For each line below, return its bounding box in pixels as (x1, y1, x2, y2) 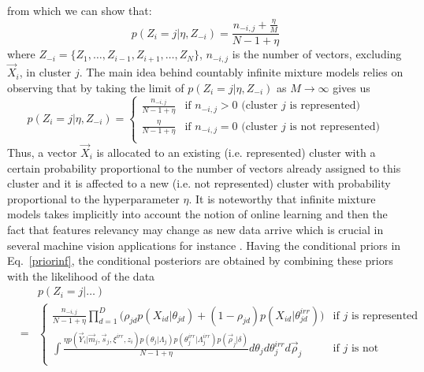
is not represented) (289, 121, 380, 132)
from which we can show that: (7, 2, 152, 18)
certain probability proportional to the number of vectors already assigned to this (7, 159, 401, 176)
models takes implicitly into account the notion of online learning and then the (7, 206, 388, 222)
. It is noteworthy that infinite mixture (188, 190, 376, 206)
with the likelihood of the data (7, 267, 155, 284)
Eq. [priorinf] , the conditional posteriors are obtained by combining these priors (7, 252, 393, 269)
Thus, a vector (7, 144, 77, 160)
